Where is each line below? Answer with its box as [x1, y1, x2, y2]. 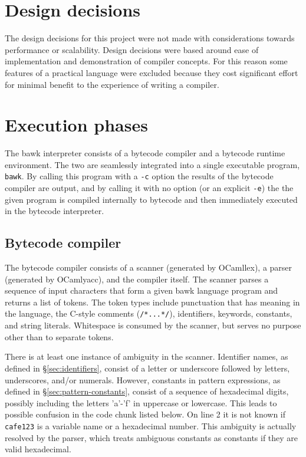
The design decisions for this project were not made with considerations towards [5, 32, 295, 44]
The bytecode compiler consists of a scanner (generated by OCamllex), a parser [5, 261, 292, 274]
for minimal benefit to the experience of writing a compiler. [5, 78, 219, 90]
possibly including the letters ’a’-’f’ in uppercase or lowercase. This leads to [5, 396, 277, 409]
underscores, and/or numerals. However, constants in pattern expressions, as [5, 373, 281, 386]
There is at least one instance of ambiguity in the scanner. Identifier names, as [5, 350, 288, 363]
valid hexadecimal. [5, 443, 71, 455]
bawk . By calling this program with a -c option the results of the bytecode [5, 170, 274, 182]
